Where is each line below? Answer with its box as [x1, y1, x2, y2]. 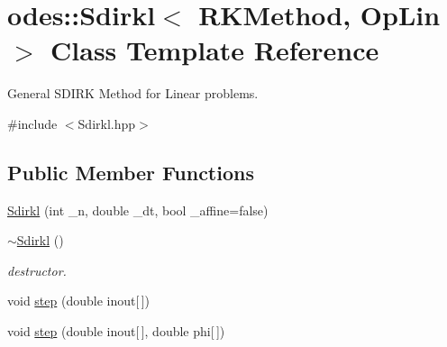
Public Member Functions [7, 158, 254, 186]
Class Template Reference [50, 32, 379, 68]
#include [7, 114, 58, 132]
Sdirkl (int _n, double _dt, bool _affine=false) [7, 200, 269, 219]
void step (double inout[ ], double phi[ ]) [7, 322, 225, 341]
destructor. [7, 260, 67, 279]
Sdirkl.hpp [78, 114, 136, 132]
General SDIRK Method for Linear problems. [7, 84, 259, 103]
